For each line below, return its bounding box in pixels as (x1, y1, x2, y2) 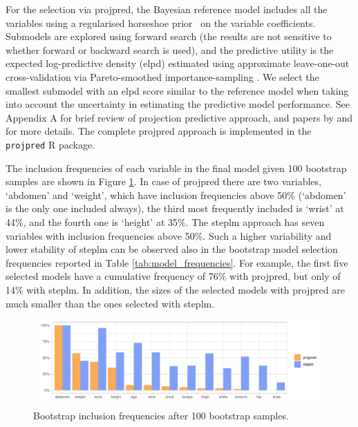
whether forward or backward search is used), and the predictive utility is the (6, 42, 334, 57)
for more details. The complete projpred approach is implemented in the (6, 124, 312, 138)
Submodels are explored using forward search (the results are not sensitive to (6, 29, 332, 44)
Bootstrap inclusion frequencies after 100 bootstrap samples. (33, 408, 289, 423)
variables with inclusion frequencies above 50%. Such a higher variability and (6, 228, 332, 243)
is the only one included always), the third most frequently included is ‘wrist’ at (6, 201, 344, 216)
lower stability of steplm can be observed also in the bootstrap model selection (6, 242, 338, 256)
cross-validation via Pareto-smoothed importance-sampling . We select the (6, 69, 319, 84)
